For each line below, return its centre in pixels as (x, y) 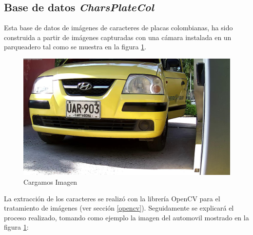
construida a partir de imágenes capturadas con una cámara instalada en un (118, 37)
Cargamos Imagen (50, 182)
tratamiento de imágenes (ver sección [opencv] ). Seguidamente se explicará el (119, 208)
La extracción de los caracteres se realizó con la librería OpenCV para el (112, 198)
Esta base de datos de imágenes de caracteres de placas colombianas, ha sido (118, 28)
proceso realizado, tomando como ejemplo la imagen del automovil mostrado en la (126, 217)
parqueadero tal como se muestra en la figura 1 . (75, 47)
